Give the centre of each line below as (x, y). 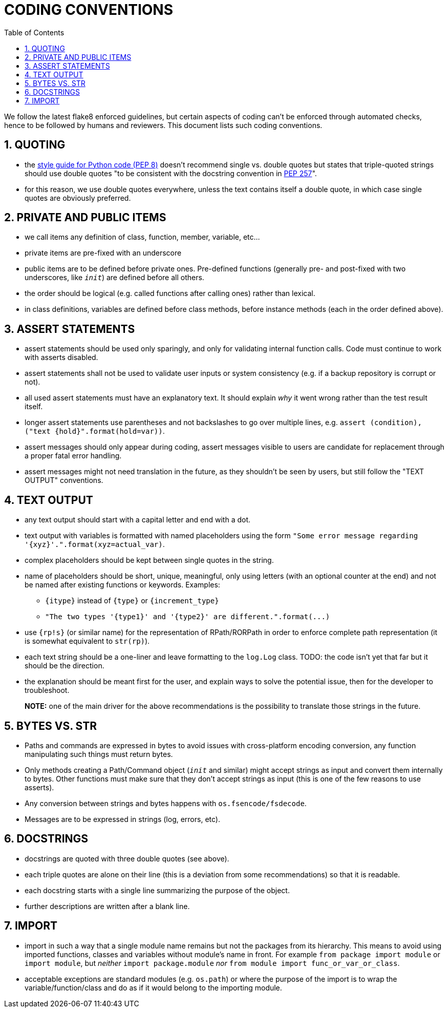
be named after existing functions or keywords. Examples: (122, 585)
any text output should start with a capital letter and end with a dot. (138, 520)
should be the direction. (65, 666)
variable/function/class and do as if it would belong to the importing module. (153, 987)
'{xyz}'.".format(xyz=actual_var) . (95, 544)
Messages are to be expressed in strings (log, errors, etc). (122, 819)
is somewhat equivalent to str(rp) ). (87, 641)
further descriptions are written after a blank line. (107, 906)
